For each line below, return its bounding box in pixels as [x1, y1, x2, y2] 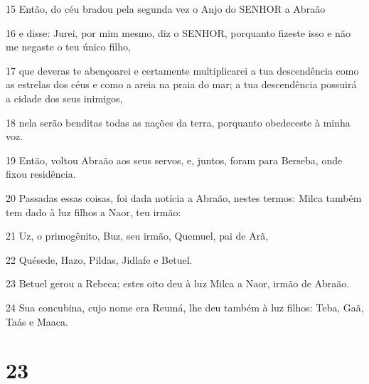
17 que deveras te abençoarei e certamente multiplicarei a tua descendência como [6, 63, 359, 78]
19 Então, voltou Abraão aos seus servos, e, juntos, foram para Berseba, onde [6, 152, 343, 167]
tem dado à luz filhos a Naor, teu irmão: [6, 204, 181, 219]
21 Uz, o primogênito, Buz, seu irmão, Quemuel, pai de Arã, [6, 228, 269, 243]
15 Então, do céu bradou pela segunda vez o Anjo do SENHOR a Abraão [6, 1, 326, 16]
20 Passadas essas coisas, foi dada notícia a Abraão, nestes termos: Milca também [6, 190, 362, 205]
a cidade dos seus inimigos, [6, 90, 123, 105]
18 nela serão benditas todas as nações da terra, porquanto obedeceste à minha [6, 114, 351, 129]
